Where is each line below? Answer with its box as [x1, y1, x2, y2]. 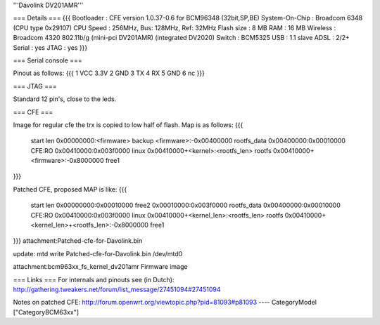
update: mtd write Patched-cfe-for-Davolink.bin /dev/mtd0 [13, 249, 183, 258]
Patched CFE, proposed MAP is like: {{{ [13, 185, 127, 193]
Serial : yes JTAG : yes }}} [13, 43, 88, 52]
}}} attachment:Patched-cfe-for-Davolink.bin [13, 237, 143, 245]
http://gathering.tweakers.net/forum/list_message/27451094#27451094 [13, 285, 221, 293]
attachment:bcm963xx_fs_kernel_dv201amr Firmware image [13, 263, 188, 271]
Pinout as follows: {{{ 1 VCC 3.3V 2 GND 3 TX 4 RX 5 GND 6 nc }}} [13, 69, 205, 77]
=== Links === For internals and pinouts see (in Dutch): [13, 275, 175, 284]
